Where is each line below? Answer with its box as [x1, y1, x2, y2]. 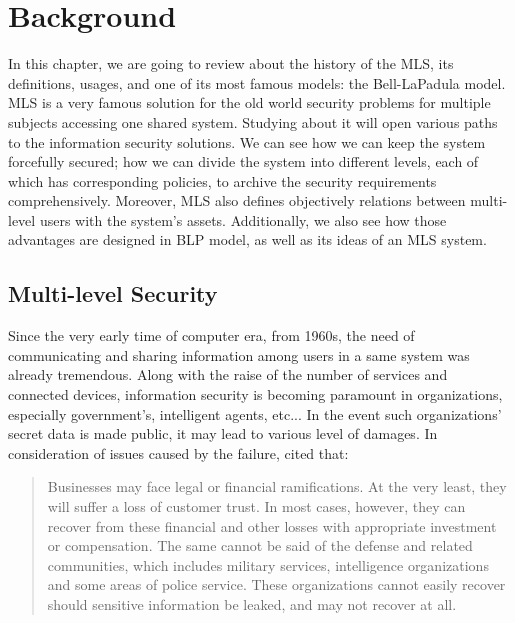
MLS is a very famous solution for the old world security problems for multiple [8, 92, 491, 113]
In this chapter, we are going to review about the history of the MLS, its [8, 53, 454, 74]
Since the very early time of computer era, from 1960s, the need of [8, 325, 415, 346]
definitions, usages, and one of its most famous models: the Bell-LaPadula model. [8, 72, 506, 93]
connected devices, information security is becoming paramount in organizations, [8, 384, 503, 405]
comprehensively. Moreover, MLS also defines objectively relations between [8, 190, 466, 211]
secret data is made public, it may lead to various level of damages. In [8, 423, 438, 444]
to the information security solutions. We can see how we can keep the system [8, 131, 486, 152]
